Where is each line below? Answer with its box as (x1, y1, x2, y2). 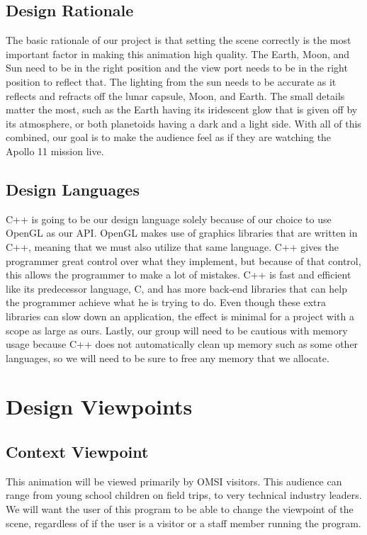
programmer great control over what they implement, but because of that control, (6, 253, 361, 268)
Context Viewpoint (6, 441, 149, 463)
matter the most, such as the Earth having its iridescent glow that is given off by (6, 102, 358, 117)
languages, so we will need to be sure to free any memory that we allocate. (6, 350, 329, 365)
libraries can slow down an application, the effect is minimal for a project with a (6, 308, 354, 323)
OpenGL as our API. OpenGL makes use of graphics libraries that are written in (6, 225, 358, 240)
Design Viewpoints (6, 392, 193, 421)
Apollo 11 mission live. (6, 143, 104, 158)
